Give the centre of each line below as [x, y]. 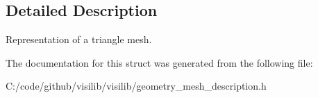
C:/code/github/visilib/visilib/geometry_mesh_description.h [136, 86]
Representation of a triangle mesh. [79, 39]
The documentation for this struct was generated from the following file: [159, 62]
